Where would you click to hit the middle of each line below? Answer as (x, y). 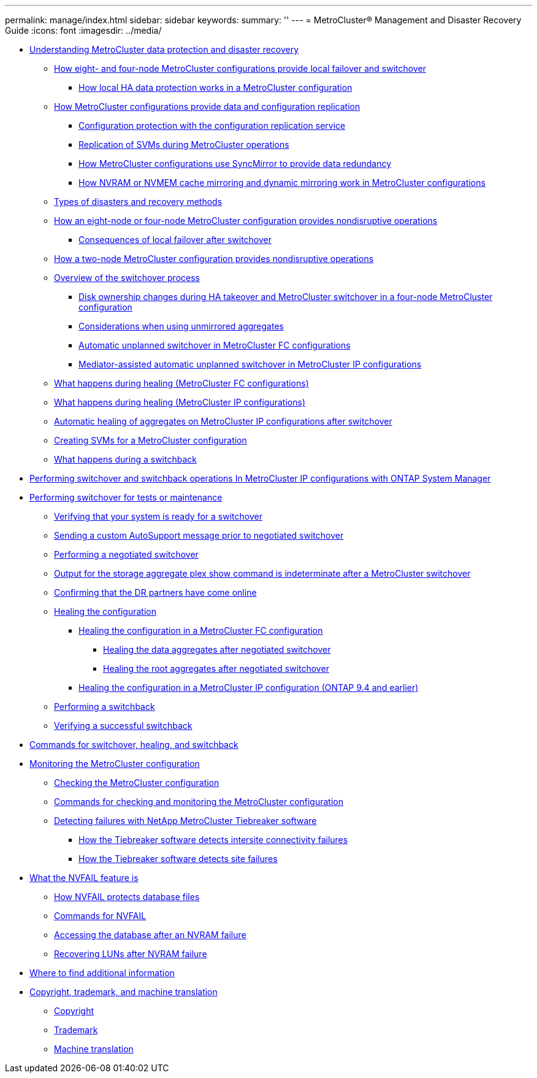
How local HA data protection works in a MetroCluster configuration (215, 87)
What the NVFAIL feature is (84, 878)
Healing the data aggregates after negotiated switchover (217, 649)
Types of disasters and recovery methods (138, 202)
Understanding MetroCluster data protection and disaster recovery (164, 49)
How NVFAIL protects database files (127, 897)
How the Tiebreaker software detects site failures (178, 859)
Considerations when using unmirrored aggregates (181, 326)
